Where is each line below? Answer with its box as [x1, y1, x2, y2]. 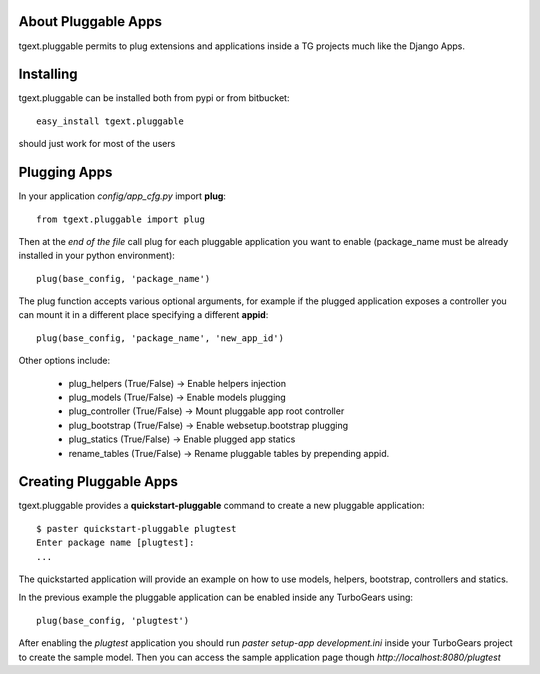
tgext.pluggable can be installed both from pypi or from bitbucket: [18, 92, 290, 104]
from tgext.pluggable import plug [36, 213, 205, 225]
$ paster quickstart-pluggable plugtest [36, 523, 237, 534]
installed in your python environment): [18, 250, 175, 262]
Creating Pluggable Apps [18, 473, 179, 490]
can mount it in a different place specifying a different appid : [18, 309, 269, 321]
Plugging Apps [18, 164, 113, 181]
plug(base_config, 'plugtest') [36, 615, 190, 626]
